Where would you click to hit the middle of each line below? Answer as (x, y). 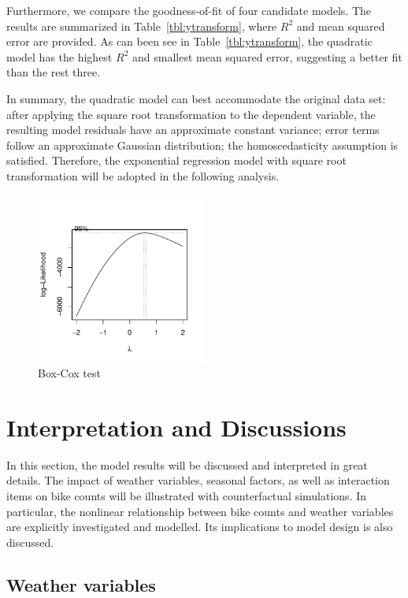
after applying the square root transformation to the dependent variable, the (191, 114)
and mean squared (341, 26)
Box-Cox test (69, 373)
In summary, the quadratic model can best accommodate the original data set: (196, 98)
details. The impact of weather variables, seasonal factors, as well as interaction (198, 480)
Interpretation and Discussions (176, 427)
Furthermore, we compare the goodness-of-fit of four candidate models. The (189, 10)
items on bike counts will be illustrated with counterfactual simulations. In (187, 496)
